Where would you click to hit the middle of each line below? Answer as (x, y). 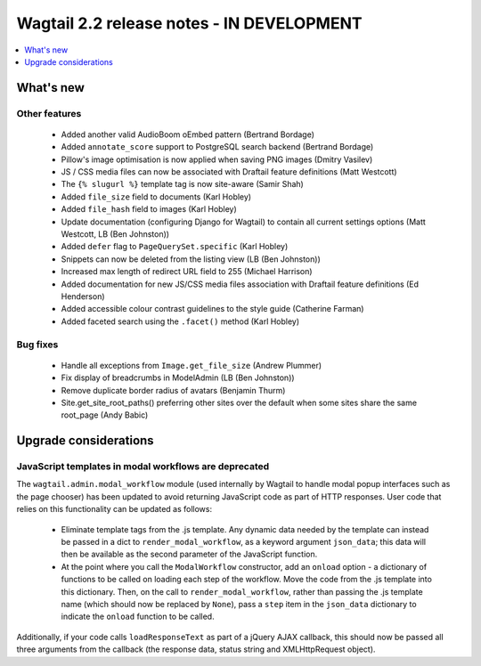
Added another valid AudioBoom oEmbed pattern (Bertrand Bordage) (188, 134)
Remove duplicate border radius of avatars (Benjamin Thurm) (173, 390)
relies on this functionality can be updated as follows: (114, 509)
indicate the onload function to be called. (138, 617)
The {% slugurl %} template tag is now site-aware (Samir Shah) (183, 184)
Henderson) (83, 296)
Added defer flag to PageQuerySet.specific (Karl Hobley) (175, 247)
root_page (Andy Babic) (105, 415)
